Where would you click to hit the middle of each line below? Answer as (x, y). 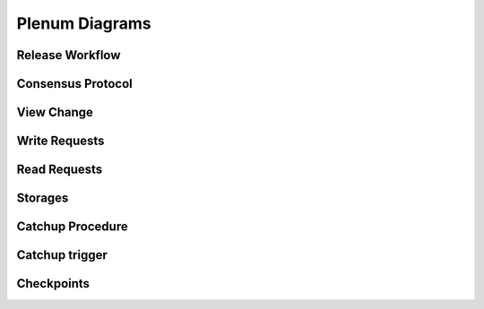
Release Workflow (69, 55)
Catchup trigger (62, 255)
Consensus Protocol (75, 84)
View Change (55, 112)
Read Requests (60, 170)
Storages (43, 198)
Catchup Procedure (73, 227)
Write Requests (60, 141)
